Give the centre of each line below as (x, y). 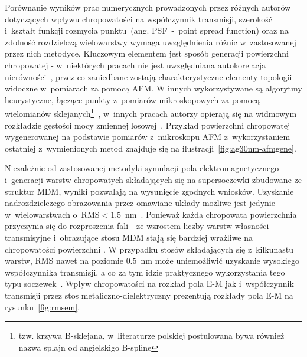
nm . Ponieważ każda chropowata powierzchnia (211, 214)
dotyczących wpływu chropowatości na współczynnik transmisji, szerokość (138, 19)
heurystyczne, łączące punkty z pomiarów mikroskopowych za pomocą (133, 99)
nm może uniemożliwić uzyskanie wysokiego (220, 261)
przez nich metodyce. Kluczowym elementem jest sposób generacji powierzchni (147, 53)
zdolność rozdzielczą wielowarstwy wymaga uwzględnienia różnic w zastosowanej (151, 42)
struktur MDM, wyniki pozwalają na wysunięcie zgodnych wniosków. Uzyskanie (149, 191)
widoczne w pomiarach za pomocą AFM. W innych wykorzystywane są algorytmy (153, 88)
